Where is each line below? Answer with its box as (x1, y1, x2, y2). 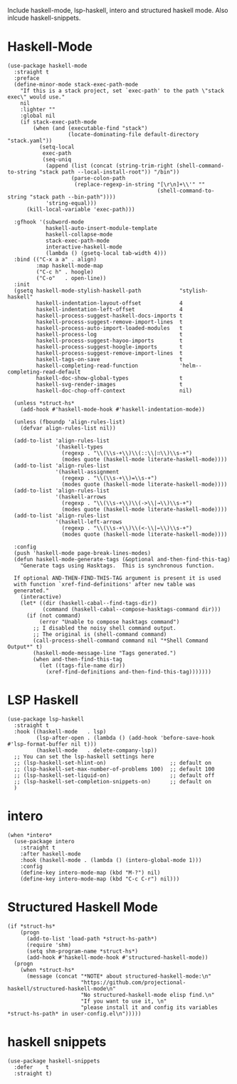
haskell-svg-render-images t (36, 381, 183, 388)
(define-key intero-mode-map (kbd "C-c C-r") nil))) (20, 875, 180, 883)
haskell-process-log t (36, 331, 183, 338)
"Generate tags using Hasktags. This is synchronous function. (20, 562, 215, 569)
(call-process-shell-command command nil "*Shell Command (33, 637, 209, 644)
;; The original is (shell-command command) (33, 631, 167, 638)
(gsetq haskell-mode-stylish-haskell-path (14, 287, 142, 294)
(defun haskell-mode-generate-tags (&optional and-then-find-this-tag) (14, 556, 231, 563)
